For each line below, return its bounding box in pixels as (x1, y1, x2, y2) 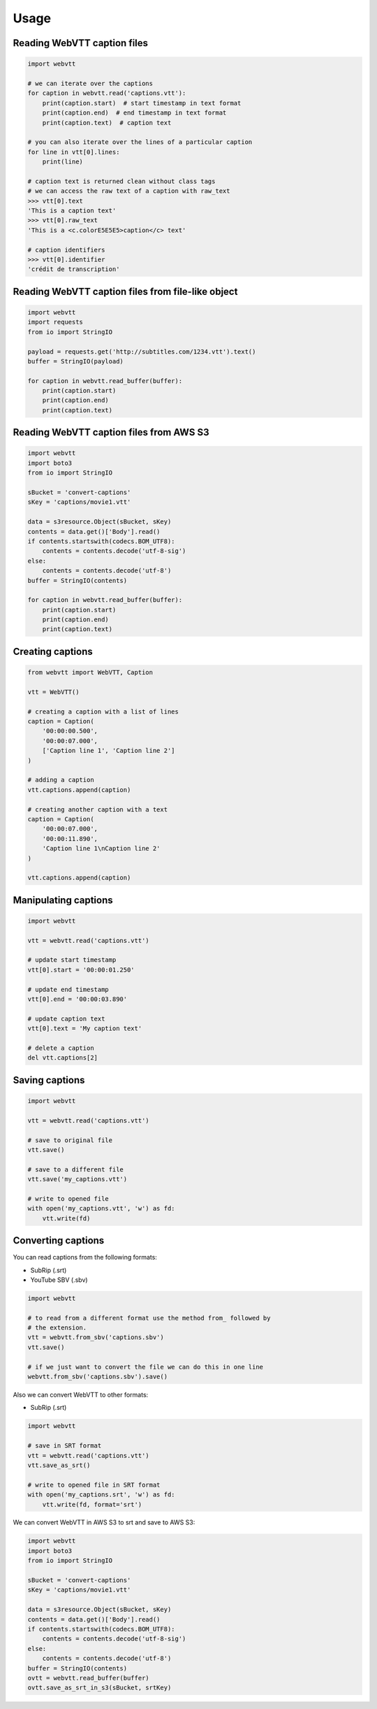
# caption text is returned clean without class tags (27, 177, 216, 185)
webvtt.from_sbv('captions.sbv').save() (27, 1373, 168, 1380)
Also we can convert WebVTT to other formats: (13, 1391, 149, 1399)
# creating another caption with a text (27, 805, 168, 814)
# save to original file (27, 1136, 113, 1144)
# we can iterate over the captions (27, 79, 154, 87)
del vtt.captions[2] (27, 1054, 98, 1062)
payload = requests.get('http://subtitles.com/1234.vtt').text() (27, 347, 256, 356)
